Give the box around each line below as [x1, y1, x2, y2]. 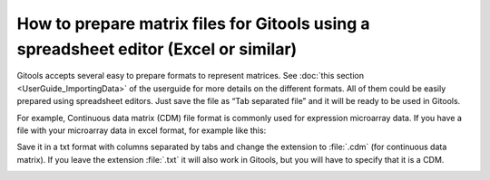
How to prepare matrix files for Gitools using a [16, 14, 371, 33]
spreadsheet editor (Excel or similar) [16, 39, 298, 59]
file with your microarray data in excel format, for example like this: [16, 125, 267, 136]
